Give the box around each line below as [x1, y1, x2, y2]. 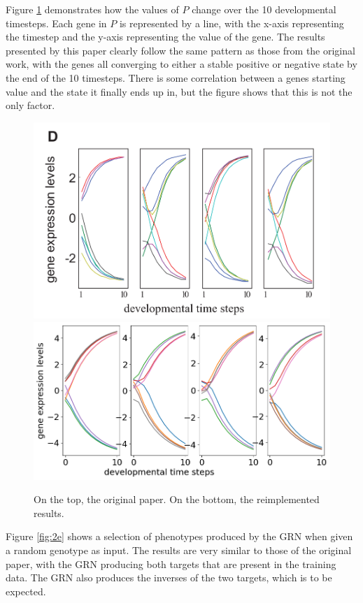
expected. [6, 583, 46, 598]
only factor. [6, 98, 55, 112]
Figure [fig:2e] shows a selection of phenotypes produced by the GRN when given [6, 529, 353, 544]
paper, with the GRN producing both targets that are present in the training [6, 556, 336, 571]
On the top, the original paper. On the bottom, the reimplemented [34, 492, 320, 507]
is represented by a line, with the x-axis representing [119, 15, 344, 30]
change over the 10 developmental [192, 2, 336, 16]
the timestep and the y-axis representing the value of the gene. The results [6, 29, 325, 44]
